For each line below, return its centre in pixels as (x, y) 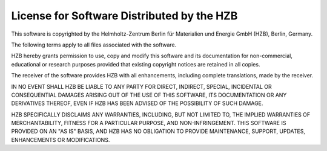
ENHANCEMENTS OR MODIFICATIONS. (61, 140)
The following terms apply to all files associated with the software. (94, 45)
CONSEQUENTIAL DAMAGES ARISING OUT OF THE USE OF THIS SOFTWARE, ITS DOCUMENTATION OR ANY (149, 95)
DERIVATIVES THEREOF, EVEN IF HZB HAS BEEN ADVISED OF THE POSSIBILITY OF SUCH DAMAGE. (137, 103)
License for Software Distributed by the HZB (124, 16)
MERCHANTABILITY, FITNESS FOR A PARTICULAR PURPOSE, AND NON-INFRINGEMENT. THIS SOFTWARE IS (149, 123)
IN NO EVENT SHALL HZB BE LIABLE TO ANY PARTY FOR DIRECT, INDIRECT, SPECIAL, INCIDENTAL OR (141, 86)
